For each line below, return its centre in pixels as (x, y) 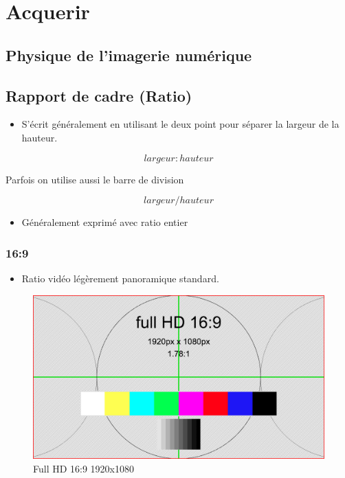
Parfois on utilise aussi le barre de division (95, 179)
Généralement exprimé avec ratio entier (105, 222)
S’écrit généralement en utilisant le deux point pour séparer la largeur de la (180, 124)
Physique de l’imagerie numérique (129, 55)
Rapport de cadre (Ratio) (99, 95)
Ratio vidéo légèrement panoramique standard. (120, 278)
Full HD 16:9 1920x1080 (84, 468)
